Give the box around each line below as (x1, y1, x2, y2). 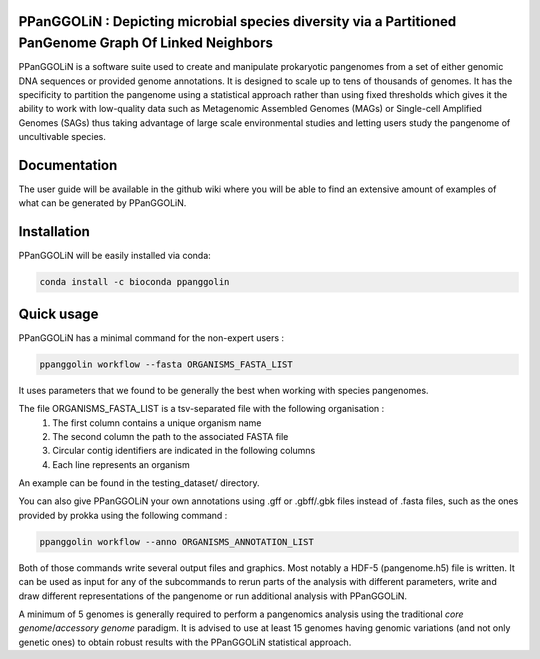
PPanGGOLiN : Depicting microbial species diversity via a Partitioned (18, 13, 457, 30)
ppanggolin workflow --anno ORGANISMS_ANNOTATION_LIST (39, 536, 314, 547)
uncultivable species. (18, 131, 107, 143)
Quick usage (18, 305, 99, 322)
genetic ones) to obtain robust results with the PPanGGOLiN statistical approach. (18, 636, 352, 648)
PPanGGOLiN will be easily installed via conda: (18, 250, 212, 262)
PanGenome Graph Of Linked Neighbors (18, 35, 274, 52)
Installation (18, 223, 90, 240)
